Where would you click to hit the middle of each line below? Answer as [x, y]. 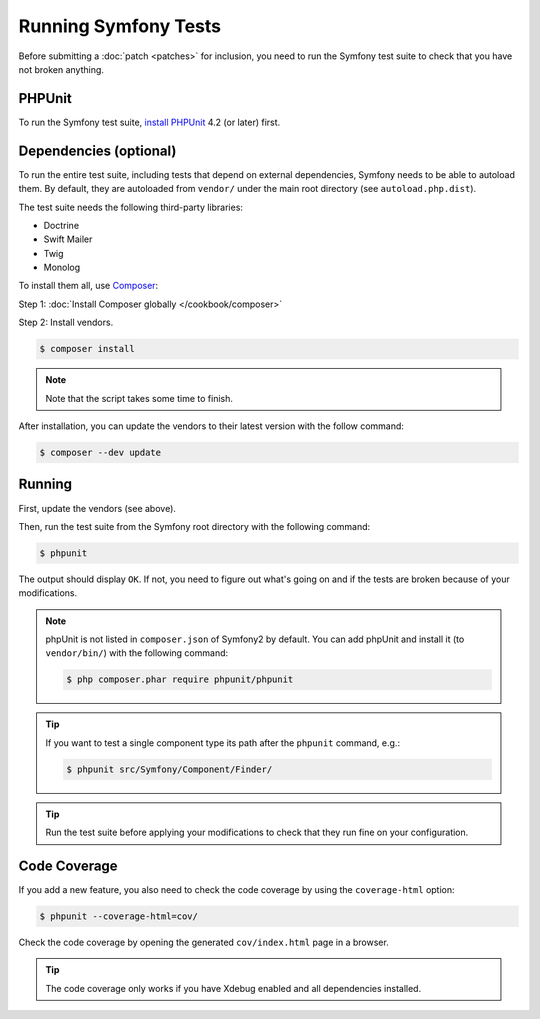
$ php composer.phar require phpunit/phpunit [180, 679]
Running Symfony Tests [120, 26]
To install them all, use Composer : [88, 286]
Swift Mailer [68, 239]
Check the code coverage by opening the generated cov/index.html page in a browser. [203, 942]
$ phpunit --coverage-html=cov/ [119, 916]
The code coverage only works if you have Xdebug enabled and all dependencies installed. [233, 988]
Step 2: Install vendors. [66, 322]
